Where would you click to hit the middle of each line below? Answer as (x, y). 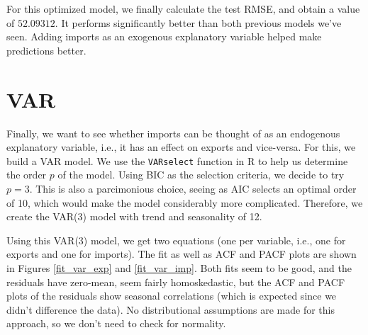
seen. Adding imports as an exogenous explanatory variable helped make (164, 36)
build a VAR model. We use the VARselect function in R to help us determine (177, 160)
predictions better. (46, 50)
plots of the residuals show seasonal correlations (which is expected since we (172, 296)
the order (27, 175)
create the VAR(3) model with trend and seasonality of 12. (134, 216)
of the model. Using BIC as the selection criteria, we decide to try (201, 175)
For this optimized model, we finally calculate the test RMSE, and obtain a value (183, 8)
